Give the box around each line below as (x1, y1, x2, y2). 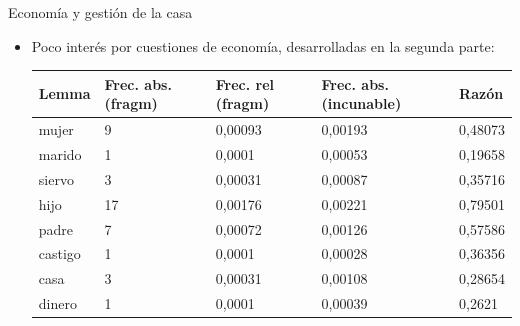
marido (38, 143, 82, 164)
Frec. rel (215, 73, 275, 94)
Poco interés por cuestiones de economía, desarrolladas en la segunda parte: (31, 35, 495, 56)
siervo (38, 168, 74, 189)
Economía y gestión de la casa (8, 2, 193, 22)
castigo (38, 243, 81, 264)
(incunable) (321, 93, 402, 114)
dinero (38, 293, 77, 314)
